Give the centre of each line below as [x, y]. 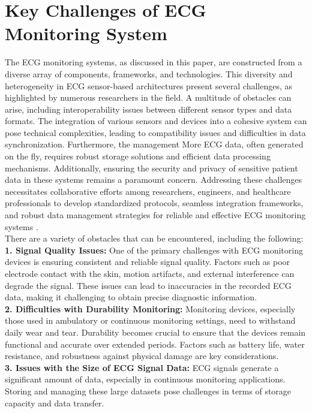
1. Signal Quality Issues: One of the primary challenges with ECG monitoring [154, 250]
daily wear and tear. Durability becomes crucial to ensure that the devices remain [155, 332]
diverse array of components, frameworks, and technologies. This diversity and [149, 73]
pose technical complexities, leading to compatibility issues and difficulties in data [155, 132]
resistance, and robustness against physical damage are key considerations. [142, 356]
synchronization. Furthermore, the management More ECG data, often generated [154, 144]
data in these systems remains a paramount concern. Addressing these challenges [154, 180]
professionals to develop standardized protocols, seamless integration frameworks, [154, 203]
